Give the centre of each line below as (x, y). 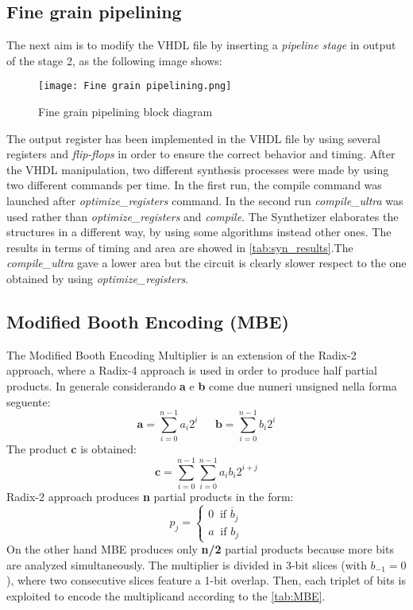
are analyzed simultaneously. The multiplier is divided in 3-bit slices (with (187, 564)
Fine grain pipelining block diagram (125, 112)
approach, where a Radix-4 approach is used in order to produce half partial (192, 370)
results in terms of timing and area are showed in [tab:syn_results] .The (180, 247)
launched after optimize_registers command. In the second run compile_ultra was (205, 201)
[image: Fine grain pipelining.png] (135, 86)
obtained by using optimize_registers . (98, 278)
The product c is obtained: (72, 449)
